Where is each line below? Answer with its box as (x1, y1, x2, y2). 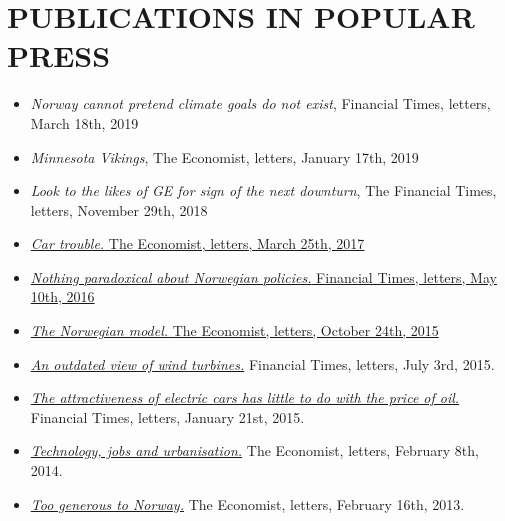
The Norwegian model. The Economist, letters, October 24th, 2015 (30, 320, 439, 341)
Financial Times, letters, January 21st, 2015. (30, 406, 305, 427)
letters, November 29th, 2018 (30, 199, 208, 220)
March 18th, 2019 (30, 112, 139, 133)
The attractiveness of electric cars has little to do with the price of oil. (30, 387, 460, 408)
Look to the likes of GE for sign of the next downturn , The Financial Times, (30, 180, 497, 201)
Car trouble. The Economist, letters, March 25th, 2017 (30, 233, 365, 254)
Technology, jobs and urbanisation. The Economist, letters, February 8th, (30, 440, 479, 461)
